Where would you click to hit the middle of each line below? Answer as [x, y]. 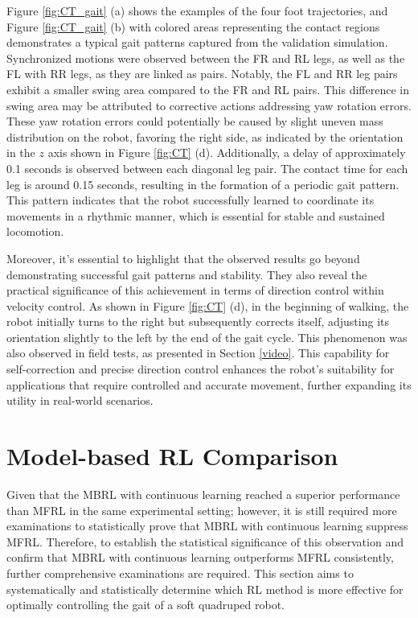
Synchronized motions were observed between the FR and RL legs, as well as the [206, 58]
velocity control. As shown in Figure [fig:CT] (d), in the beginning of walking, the [208, 305]
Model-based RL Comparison [172, 456]
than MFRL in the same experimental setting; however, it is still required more [202, 510]
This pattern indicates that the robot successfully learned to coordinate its [191, 200]
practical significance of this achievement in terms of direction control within [195, 290]
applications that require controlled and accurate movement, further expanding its [209, 384]
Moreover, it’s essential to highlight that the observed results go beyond [183, 258]
